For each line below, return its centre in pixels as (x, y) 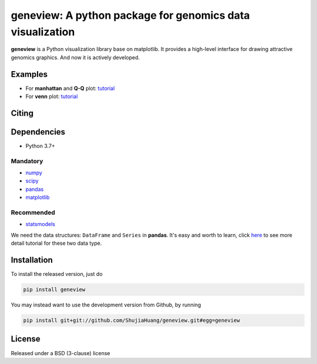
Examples (29, 74)
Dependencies (38, 132)
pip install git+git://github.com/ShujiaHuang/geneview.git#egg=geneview (131, 321)
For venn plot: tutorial (52, 96)
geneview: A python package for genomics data (130, 15)
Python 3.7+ (40, 146)
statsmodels (40, 224)
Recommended (33, 213)
